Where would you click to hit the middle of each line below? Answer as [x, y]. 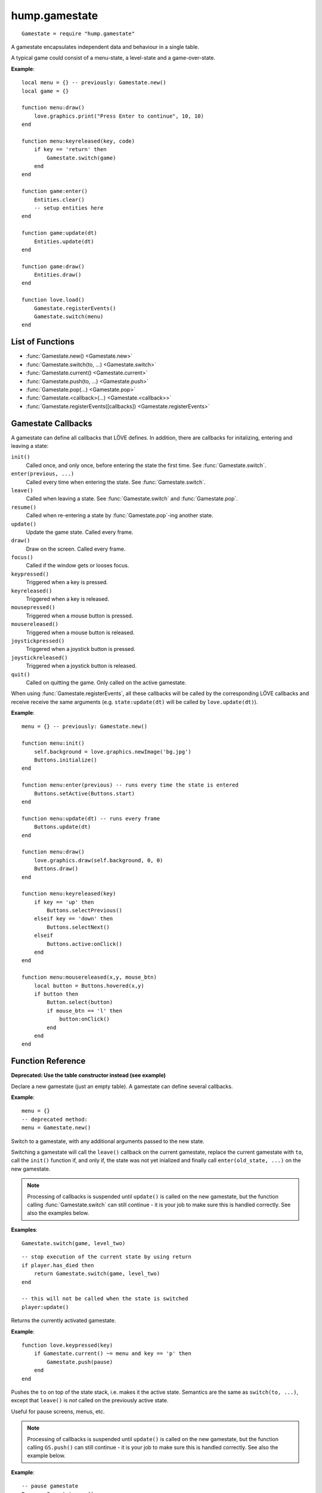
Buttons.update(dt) [62, 827]
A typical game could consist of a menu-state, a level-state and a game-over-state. [113, 58]
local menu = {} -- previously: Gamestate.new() [94, 83]
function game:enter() [55, 191]
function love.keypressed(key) [67, 1345]
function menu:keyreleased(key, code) [78, 141]
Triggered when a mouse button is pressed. [80, 616]
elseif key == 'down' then [73, 919]
